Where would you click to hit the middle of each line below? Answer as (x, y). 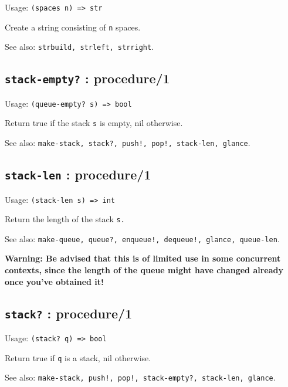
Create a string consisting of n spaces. (73, 27)
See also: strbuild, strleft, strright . (79, 47)
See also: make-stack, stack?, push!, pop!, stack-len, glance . (128, 143)
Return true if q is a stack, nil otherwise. (78, 357)
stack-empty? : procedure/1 (87, 78)
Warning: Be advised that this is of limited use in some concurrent (143, 258)
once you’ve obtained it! (54, 281)
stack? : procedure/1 (69, 313)
